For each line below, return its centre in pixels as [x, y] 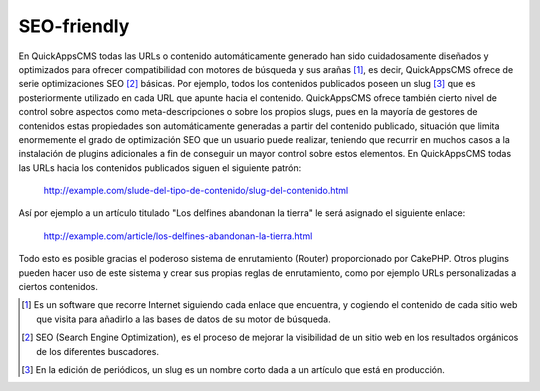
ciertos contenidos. [58, 287]
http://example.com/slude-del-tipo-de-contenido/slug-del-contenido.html [196, 191]
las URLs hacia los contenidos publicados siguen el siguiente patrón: [160, 167]
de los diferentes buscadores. [98, 351]
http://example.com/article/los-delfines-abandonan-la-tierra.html [178, 236]
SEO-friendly [74, 26]
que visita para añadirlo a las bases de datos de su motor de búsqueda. [184, 319]
